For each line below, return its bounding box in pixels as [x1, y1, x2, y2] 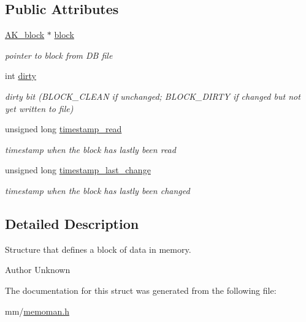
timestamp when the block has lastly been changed [5, 184, 190, 197]
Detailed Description [5, 214, 139, 233]
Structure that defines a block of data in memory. [5, 242, 191, 255]
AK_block [5, 28, 45, 41]
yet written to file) [5, 102, 74, 114]
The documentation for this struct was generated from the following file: [5, 283, 277, 296]
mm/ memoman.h [5, 304, 69, 317]
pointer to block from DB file [5, 48, 113, 61]
